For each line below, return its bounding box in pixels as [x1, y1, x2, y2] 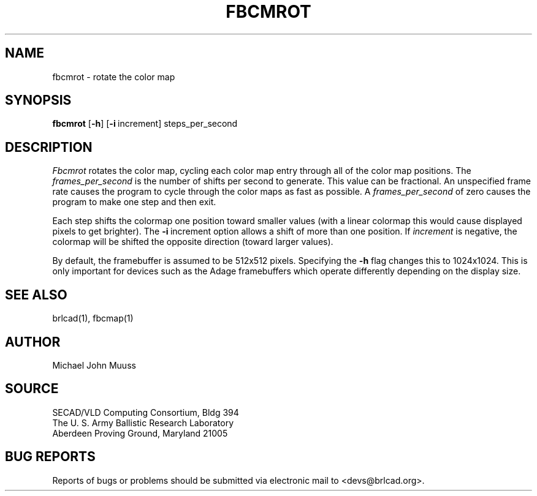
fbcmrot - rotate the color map [52, 71, 175, 82]
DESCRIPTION [5, 139, 93, 155]
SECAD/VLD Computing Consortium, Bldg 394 [52, 407, 239, 418]
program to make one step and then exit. [52, 197, 216, 208]
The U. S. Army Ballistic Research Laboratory [52, 417, 234, 428]
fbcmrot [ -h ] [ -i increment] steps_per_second [52, 118, 238, 129]
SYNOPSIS [5, 92, 72, 108]
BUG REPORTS [5, 449, 96, 465]
